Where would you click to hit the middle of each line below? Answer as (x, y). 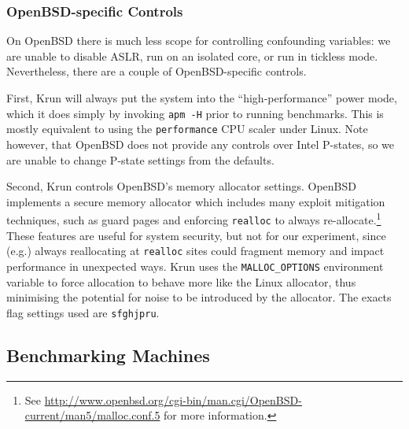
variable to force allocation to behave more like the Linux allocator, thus (181, 281)
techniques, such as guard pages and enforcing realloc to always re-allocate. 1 (194, 218)
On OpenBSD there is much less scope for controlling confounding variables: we (199, 41)
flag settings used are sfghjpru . (83, 312)
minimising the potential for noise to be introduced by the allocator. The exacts (199, 297)
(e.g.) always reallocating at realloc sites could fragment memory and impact (195, 251)
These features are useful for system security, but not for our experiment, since (196, 235)
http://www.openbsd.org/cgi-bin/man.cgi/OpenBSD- (173, 399)
